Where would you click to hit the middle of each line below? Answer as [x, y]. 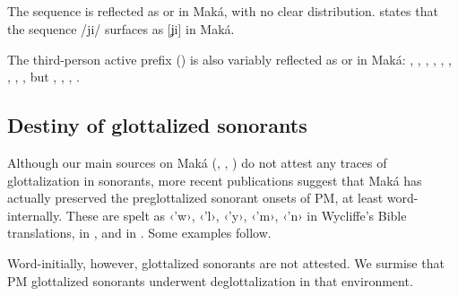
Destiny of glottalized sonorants [157, 125]
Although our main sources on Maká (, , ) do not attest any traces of [197, 162]
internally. [35, 215]
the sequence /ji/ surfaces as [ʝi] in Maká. [121, 28]
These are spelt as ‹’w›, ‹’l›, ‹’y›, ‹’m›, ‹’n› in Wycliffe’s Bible [236, 215]
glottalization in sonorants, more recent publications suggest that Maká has [215, 180]
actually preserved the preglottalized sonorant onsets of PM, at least [195, 198]
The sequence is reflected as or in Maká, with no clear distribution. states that [223, 11]
